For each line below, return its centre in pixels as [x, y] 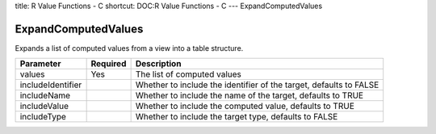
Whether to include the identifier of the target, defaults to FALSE [257, 85]
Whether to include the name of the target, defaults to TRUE [249, 95]
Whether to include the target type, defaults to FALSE [237, 117]
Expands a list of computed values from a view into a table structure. [129, 48]
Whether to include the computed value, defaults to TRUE [245, 107]
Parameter [40, 64]
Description [158, 64]
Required [109, 64]
